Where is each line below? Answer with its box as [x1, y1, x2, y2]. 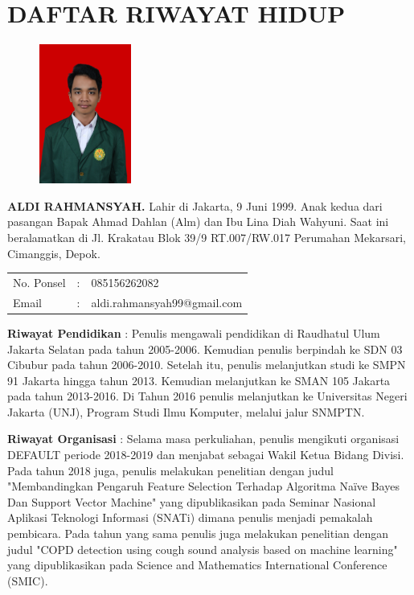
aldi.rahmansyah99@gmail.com [91, 293, 243, 310]
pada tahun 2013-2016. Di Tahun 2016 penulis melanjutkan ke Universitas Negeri [7, 388, 408, 404]
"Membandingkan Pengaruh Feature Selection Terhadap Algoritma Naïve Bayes [7, 478, 400, 494]
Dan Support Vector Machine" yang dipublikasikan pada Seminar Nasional [7, 493, 376, 510]
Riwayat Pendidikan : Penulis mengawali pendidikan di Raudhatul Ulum [7, 324, 380, 341]
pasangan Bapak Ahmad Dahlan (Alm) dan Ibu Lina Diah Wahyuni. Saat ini [7, 213, 389, 230]
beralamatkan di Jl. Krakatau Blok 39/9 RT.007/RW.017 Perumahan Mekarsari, [7, 229, 406, 246]
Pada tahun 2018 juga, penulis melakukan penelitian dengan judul [7, 462, 334, 478]
